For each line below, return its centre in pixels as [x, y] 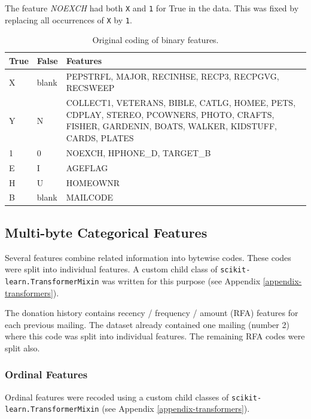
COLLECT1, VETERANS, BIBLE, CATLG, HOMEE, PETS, [181, 103]
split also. [22, 347]
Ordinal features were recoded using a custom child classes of [117, 397]
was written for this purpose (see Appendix [181, 280]
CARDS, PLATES [100, 137]
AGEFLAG [87, 167]
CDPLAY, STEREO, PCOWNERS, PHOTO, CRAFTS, [170, 114]
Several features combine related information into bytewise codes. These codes [148, 257]
